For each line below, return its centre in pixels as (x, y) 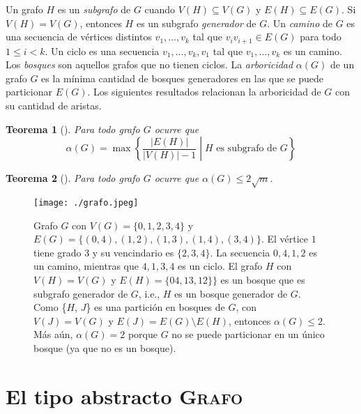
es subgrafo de (247, 149)
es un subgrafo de (94, 9)
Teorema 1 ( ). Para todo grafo (73, 129)
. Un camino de (300, 23)
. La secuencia (240, 252)
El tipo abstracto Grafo (124, 396)
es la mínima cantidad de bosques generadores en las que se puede (183, 78)
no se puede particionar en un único (248, 334)
